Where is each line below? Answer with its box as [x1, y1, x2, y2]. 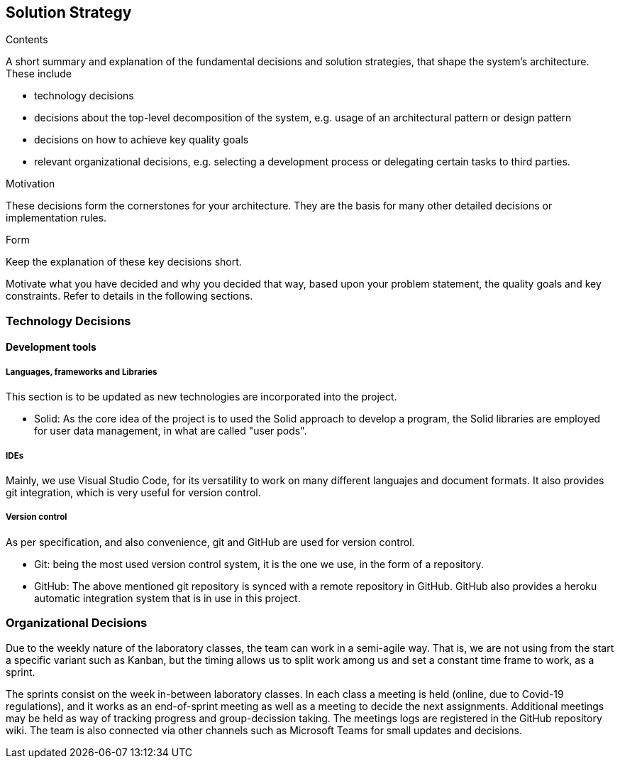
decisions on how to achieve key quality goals [34, 133, 249, 146]
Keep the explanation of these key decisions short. [6, 256, 242, 268]
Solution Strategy [6, 4, 132, 21]
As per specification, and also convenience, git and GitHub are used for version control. [6, 535, 415, 548]
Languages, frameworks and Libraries [6, 366, 157, 377]
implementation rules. [6, 212, 107, 224]
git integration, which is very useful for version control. [6, 486, 261, 498]
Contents [6, 33, 48, 46]
